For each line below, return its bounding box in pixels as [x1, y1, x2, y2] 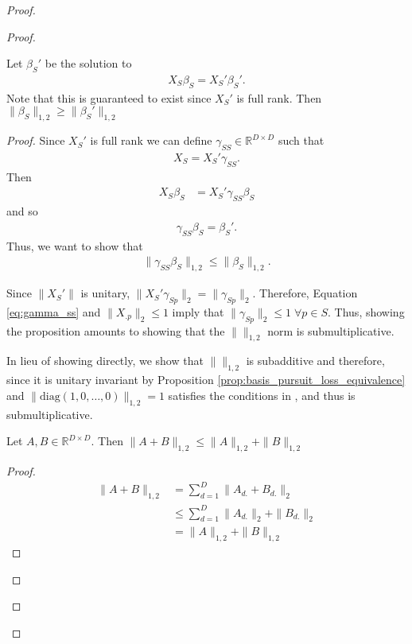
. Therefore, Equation [252, 285, 358, 301]
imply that [172, 303, 224, 320]
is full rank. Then [236, 89, 322, 106]
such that [278, 132, 325, 149]
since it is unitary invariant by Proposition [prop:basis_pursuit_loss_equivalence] [6, 371, 406, 388]
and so [6, 203, 38, 219]
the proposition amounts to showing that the [6, 322, 225, 339]
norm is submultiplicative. [267, 322, 395, 339]
